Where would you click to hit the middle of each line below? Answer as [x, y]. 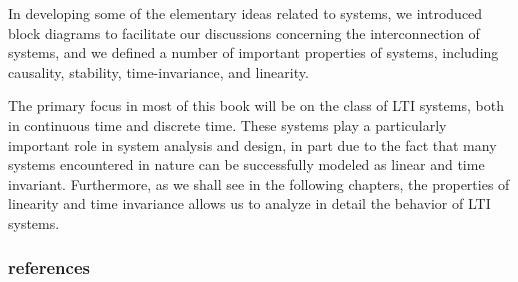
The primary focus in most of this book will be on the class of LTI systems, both [256, 105]
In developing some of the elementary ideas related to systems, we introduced [245, 13]
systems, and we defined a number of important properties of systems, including [253, 52]
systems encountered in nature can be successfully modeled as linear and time [246, 164]
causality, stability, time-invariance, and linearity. [158, 71]
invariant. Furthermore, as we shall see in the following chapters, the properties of [259, 183]
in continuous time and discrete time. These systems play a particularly [227, 124]
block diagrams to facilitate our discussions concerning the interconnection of [244, 32]
